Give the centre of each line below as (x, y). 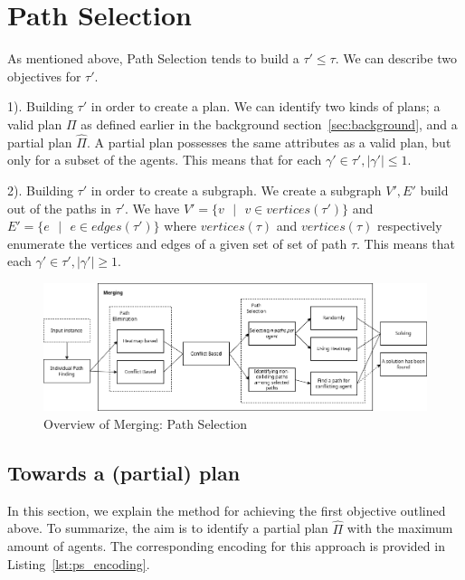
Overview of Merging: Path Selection (146, 424)
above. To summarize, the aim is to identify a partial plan (168, 528)
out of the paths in (59, 208)
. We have (152, 208)
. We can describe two (396, 58)
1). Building (40, 106)
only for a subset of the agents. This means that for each (165, 160)
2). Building (40, 190)
